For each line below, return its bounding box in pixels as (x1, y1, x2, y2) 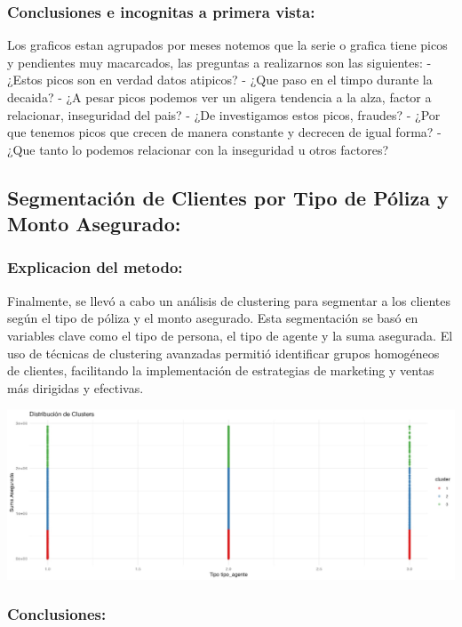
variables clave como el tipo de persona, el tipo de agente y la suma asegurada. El (7, 326, 453, 344)
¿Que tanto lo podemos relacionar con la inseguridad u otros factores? (7, 140, 389, 158)
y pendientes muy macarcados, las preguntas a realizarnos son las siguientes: (7, 52, 423, 71)
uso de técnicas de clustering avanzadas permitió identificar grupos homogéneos (7, 343, 440, 362)
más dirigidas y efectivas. (7, 378, 144, 397)
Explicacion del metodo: (7, 256, 183, 278)
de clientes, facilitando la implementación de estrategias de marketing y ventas (7, 361, 434, 380)
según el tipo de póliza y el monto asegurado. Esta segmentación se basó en (7, 309, 418, 327)
